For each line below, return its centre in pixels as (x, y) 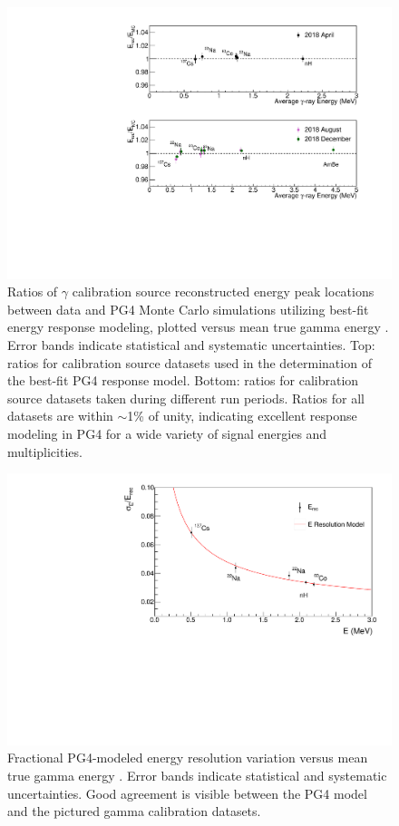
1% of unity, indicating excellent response (242, 416)
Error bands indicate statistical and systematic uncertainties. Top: (191, 345)
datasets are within (60, 416)
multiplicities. (45, 451)
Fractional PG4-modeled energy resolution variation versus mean (188, 758)
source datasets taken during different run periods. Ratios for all (186, 398)
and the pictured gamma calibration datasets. (134, 811)
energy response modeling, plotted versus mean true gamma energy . (198, 327)
